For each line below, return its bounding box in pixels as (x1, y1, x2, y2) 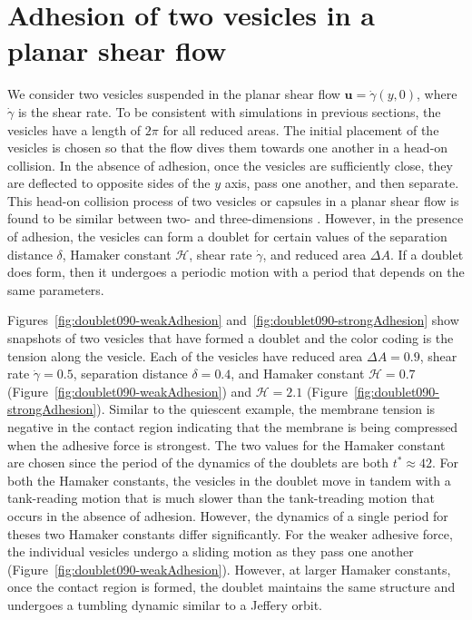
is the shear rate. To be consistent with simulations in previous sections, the (17, 102, 441, 121)
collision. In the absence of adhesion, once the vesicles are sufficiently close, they (7, 155, 453, 174)
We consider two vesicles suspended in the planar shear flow (7, 84, 340, 103)
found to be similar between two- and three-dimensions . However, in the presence (7, 209, 464, 228)
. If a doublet (390, 244, 464, 263)
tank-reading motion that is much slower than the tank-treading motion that (7, 488, 435, 507)
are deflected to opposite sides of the (7, 173, 211, 192)
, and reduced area (262, 244, 367, 263)
